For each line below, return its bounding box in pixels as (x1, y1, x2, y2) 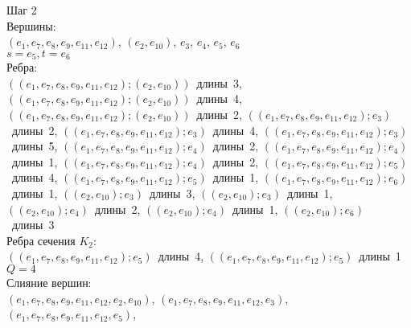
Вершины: (6, 17, 56, 34)
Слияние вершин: (6, 273, 92, 290)
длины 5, (11, 137, 58, 154)
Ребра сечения (6, 232, 76, 248)
